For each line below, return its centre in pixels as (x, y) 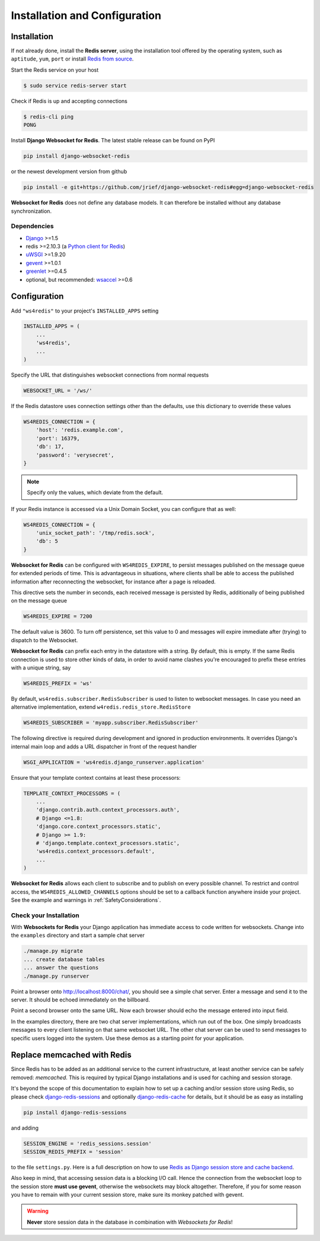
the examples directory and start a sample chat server (78, 935)
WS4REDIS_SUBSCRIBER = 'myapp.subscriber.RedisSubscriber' (111, 723)
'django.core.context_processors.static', (98, 827)
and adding (25, 1128)
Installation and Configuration (86, 15)
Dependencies (33, 226)
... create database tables (64, 959)
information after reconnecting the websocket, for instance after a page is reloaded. (113, 582)
